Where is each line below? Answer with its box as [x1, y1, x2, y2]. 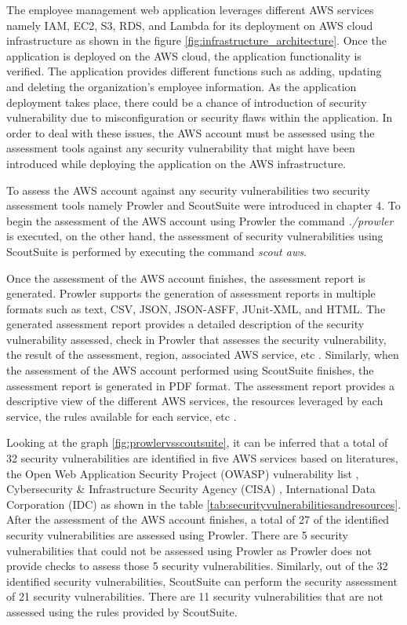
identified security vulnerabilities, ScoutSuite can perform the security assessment [6, 572, 398, 589]
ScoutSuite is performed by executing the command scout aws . [6, 243, 307, 259]
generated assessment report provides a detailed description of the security [6, 316, 365, 332]
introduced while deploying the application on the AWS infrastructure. [6, 155, 347, 171]
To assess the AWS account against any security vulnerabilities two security [6, 181, 370, 198]
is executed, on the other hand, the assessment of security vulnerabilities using [6, 228, 383, 244]
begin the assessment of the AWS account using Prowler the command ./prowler [6, 212, 394, 228]
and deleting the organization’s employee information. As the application [6, 78, 357, 94]
